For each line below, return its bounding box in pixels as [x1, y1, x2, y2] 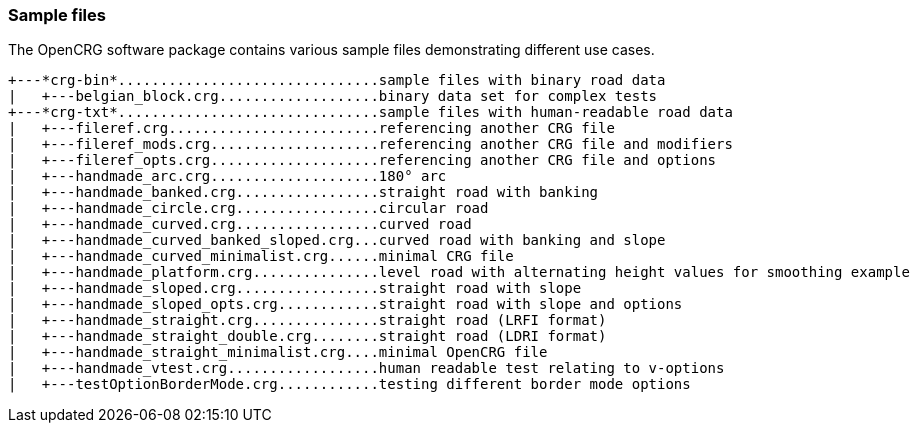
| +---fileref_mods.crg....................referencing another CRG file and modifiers [8, 136, 733, 153]
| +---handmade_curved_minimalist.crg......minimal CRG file [8, 248, 514, 265]
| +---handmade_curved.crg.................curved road [8, 216, 472, 233]
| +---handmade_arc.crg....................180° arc [8, 168, 447, 185]
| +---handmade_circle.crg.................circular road [8, 200, 489, 217]
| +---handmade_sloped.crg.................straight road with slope [8, 280, 582, 297]
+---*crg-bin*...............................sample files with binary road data [8, 72, 666, 89]
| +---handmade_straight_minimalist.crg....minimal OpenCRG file [8, 344, 548, 361]
